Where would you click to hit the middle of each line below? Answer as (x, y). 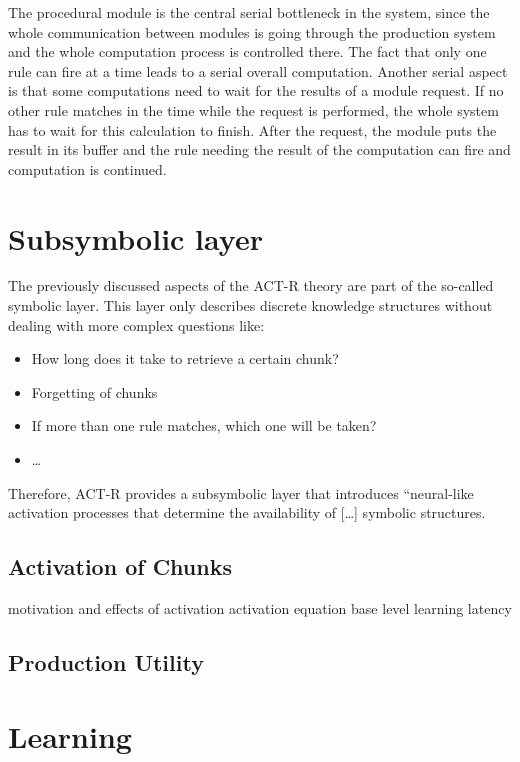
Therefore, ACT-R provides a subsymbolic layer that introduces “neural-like (241, 492)
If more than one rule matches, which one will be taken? (204, 425)
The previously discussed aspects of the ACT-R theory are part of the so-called (251, 285)
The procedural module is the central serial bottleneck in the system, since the (249, 12)
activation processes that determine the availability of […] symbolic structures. (247, 512)
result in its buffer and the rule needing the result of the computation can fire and (259, 149)
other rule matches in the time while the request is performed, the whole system (253, 109)
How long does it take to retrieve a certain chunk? (185, 358)
